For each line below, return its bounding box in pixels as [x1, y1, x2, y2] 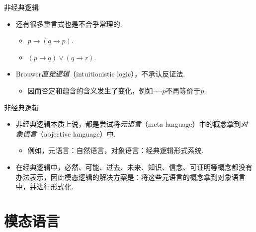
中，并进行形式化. [15, 181, 74, 192]
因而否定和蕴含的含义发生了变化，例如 [27, 85, 153, 95]
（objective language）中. [36, 128, 116, 139]
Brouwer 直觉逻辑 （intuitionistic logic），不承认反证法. [15, 69, 185, 79]
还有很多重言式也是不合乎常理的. [15, 18, 122, 29]
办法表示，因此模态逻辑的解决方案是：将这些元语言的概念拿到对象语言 [15, 171, 246, 182]
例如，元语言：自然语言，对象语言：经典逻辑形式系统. [27, 145, 204, 155]
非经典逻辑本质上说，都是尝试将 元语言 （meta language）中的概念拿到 [15, 119, 241, 129]
